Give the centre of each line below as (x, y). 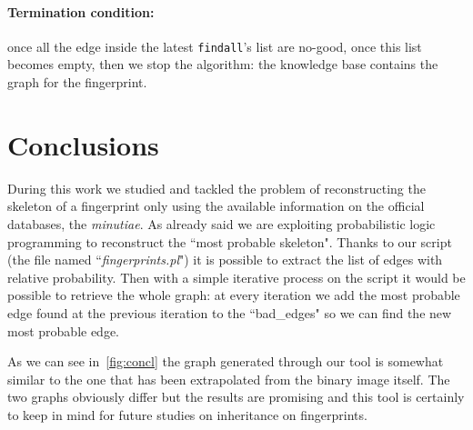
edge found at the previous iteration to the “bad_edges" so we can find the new (230, 312)
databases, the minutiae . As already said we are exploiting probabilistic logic (221, 223)
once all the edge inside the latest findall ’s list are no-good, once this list (215, 46)
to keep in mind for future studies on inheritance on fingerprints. (187, 414)
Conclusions (83, 144)
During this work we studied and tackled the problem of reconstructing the (216, 188)
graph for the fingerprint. (77, 82)
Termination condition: (81, 11)
